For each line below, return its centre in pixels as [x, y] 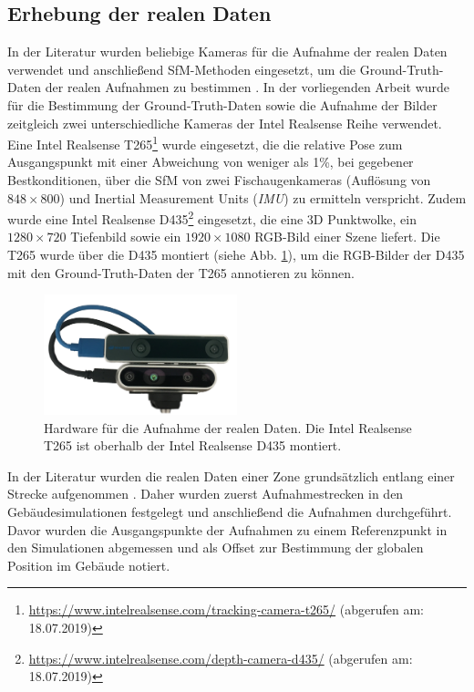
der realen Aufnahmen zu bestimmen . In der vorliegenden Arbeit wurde [247, 87]
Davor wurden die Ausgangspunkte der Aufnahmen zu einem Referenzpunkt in [227, 529]
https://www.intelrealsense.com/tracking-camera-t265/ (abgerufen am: [227, 609]
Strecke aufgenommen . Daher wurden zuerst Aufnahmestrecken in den [206, 494]
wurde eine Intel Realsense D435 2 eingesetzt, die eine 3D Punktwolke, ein [212, 217]
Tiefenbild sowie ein [126, 237]
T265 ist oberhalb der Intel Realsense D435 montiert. [193, 445]
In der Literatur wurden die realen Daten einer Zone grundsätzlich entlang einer [231, 475]
